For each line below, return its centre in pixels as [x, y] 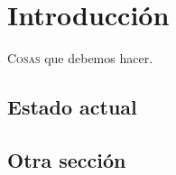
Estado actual [72, 107]
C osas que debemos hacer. [80, 58]
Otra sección [67, 159]
